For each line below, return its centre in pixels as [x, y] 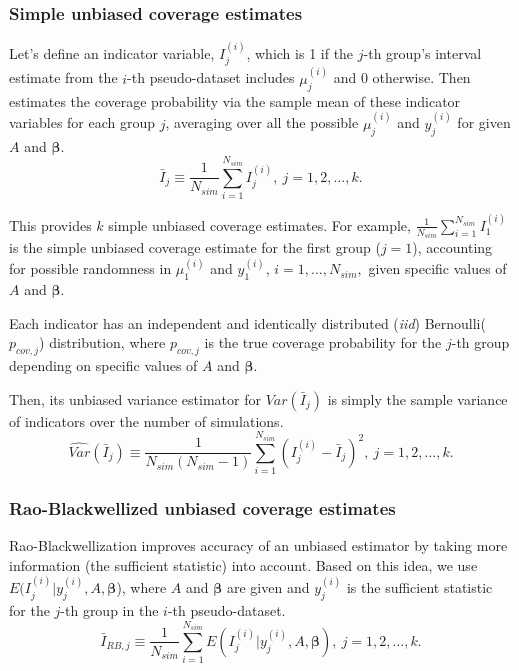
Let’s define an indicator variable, [112, 53]
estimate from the [63, 77]
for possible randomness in [90, 268]
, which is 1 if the [300, 53]
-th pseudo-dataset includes [211, 77]
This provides [50, 224]
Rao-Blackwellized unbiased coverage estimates [202, 507]
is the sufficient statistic [419, 587]
